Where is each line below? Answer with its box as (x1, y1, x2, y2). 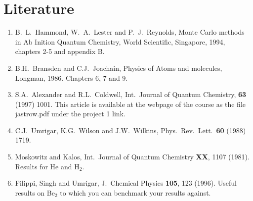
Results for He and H (15, 161, 80, 171)
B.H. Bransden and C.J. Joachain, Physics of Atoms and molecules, (15, 62, 222, 73)
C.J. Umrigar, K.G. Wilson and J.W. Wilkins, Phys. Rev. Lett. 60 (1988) (15, 125, 246, 135)
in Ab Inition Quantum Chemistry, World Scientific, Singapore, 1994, (15, 36, 225, 47)
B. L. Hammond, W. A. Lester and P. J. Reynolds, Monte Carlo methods (15, 27, 245, 37)
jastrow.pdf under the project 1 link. (15, 108, 126, 119)
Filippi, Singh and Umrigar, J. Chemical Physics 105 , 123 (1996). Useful (15, 178, 237, 188)
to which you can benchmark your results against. (60, 187, 211, 198)
